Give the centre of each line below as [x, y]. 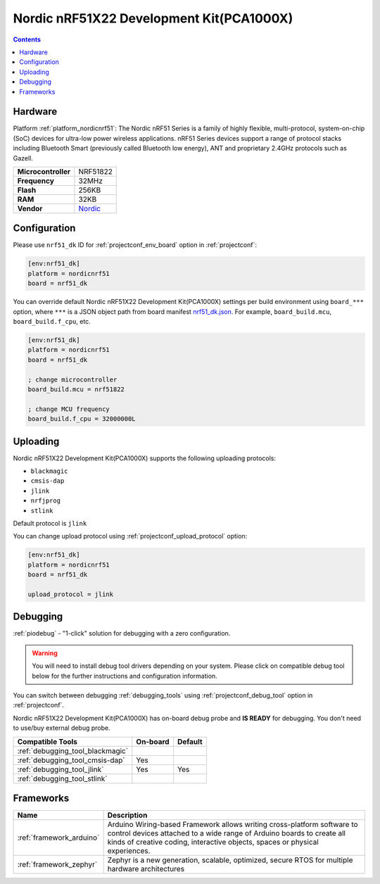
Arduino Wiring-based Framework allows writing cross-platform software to [233, 825]
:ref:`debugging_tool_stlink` [62, 778]
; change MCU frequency [69, 409]
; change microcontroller [72, 379]
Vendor [30, 208]
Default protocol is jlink [50, 523]
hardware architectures [146, 869]
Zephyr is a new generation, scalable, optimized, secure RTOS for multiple [230, 860]
